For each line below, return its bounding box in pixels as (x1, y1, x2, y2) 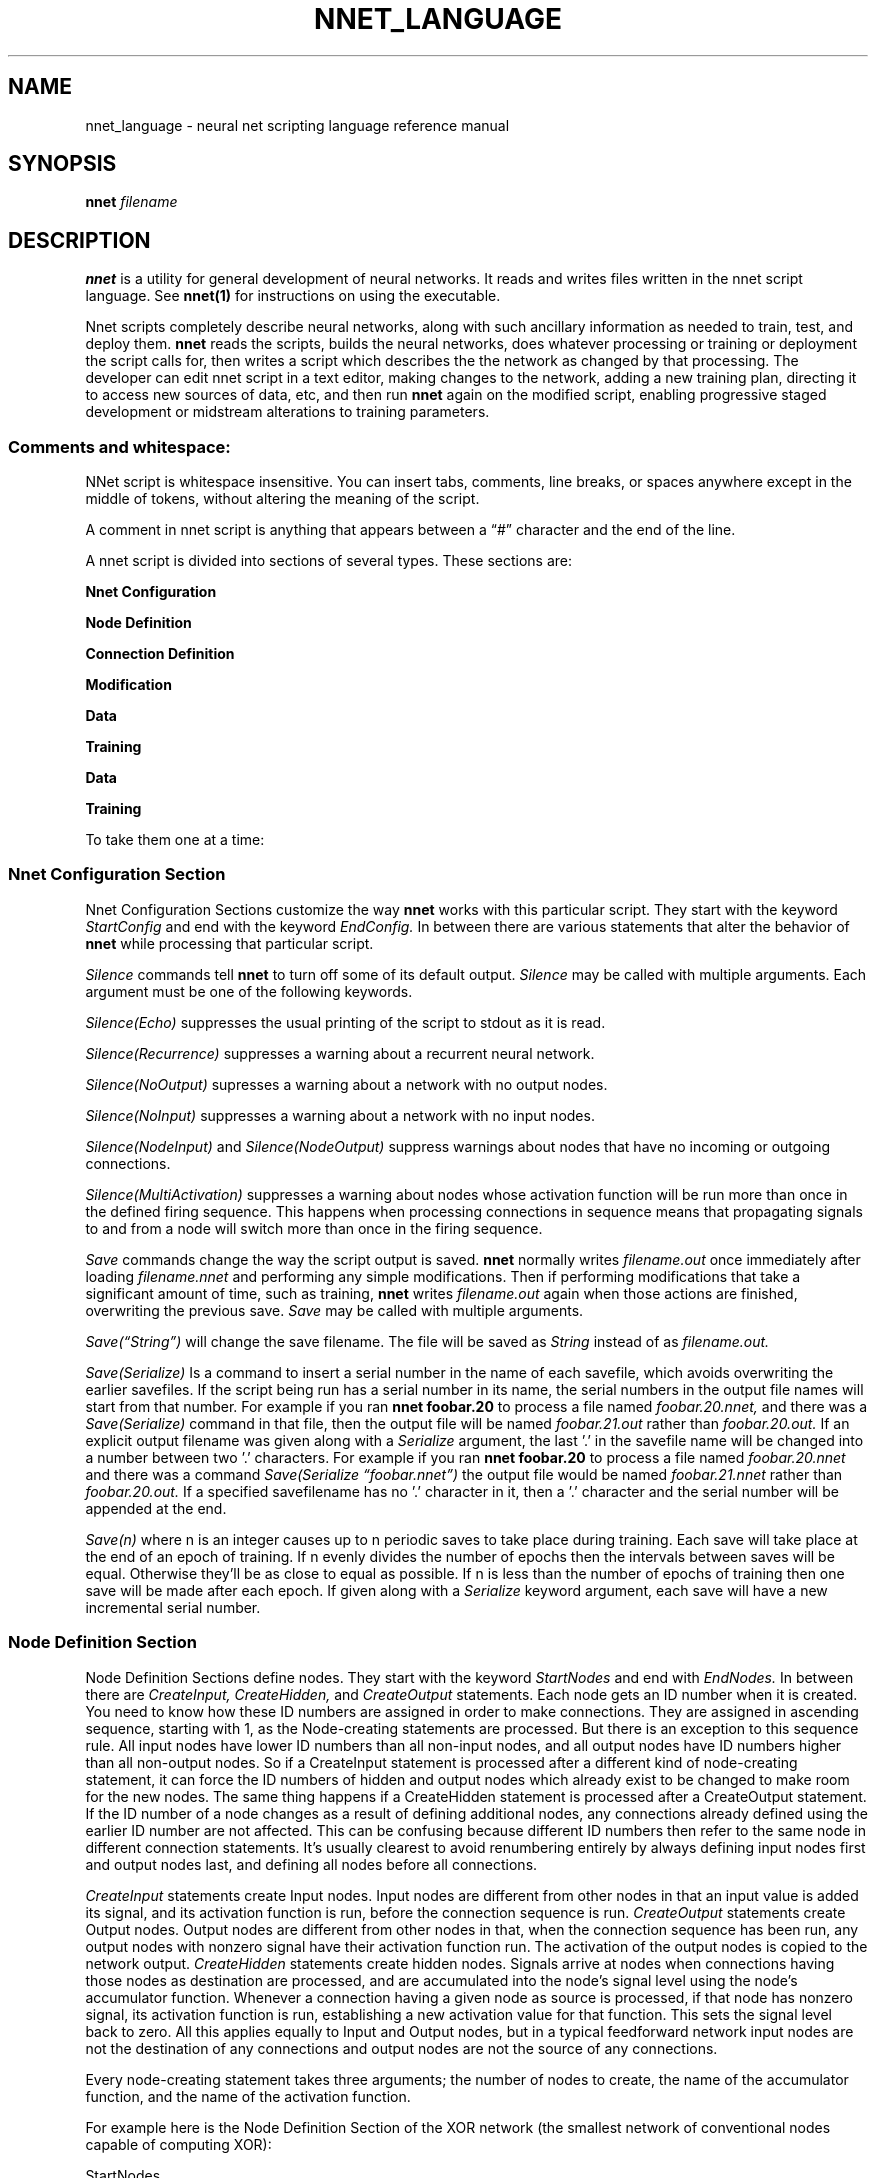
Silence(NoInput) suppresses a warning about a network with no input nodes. (85, 1106, 595, 1124)
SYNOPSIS (8, 151, 117, 177)
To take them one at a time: (85, 831, 265, 849)
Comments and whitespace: (8, 436, 231, 457)
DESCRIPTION (8, 227, 151, 253)
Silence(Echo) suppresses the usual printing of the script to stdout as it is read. (85, 1013, 606, 1031)
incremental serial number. (85, 1598, 261, 1616)
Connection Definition (85, 645, 235, 663)
